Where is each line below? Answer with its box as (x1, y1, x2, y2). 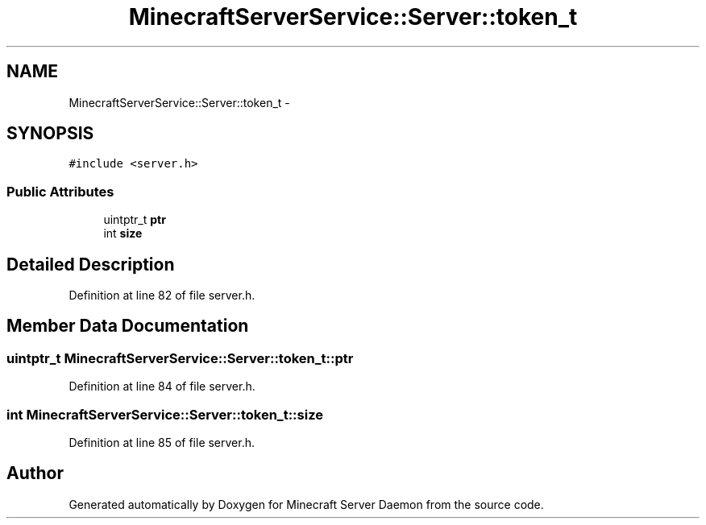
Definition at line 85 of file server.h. (69, 436, 255, 449)
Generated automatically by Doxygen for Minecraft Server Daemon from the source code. (69, 497, 544, 511)
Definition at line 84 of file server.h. (69, 379, 255, 394)
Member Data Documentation (6, 316, 249, 337)
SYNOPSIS (6, 123, 94, 144)
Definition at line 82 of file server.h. (69, 288, 255, 303)
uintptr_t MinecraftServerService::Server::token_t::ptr (6, 349, 354, 366)
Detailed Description (6, 254, 175, 275)
